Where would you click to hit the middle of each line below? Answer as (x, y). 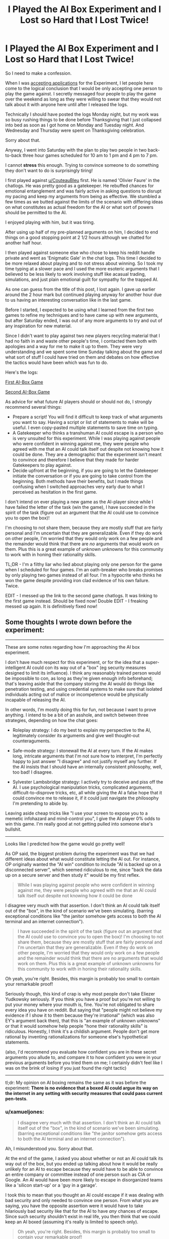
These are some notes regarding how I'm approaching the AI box (72, 647)
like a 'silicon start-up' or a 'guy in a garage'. (51, 1185)
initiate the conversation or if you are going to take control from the (82, 475)
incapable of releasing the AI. (36, 700)
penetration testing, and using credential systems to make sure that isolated (84, 689)
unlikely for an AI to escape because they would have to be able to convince (84, 1169)
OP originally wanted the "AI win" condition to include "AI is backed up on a (83, 864)
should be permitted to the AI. (36, 212)
